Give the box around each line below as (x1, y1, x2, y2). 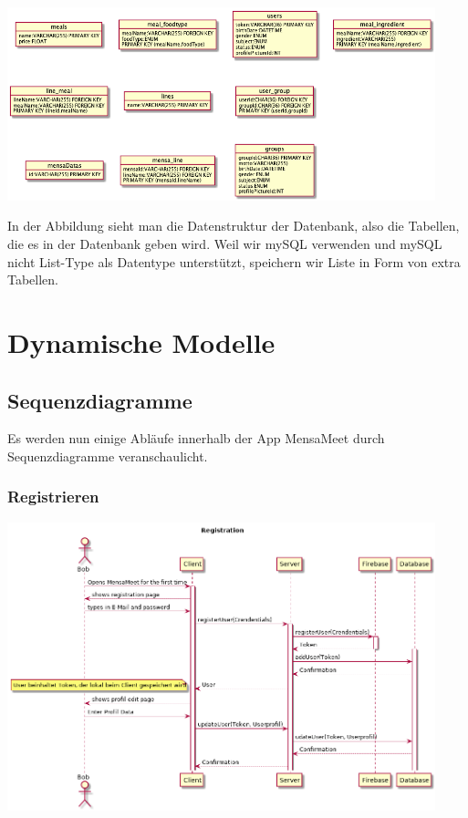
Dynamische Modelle (7, 323, 276, 360)
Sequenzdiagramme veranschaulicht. (7, 446, 208, 465)
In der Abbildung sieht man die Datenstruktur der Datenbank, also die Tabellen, (7, 216, 460, 235)
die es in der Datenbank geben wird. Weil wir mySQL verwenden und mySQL (7, 234, 442, 253)
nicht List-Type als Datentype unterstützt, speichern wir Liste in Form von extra (7, 252, 461, 271)
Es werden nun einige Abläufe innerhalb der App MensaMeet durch (7, 429, 385, 448)
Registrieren (7, 485, 99, 508)
